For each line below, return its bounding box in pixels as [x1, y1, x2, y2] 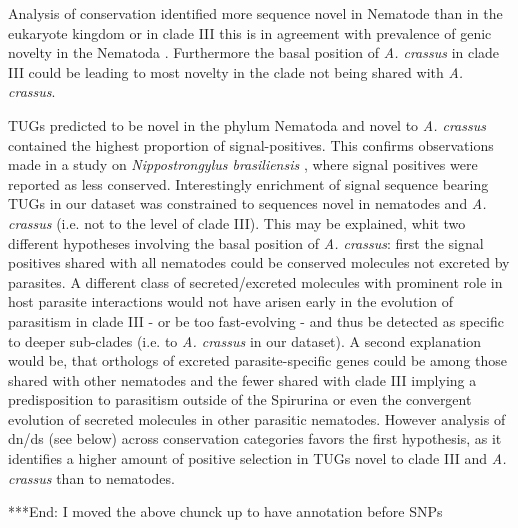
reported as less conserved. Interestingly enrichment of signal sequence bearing [8, 173, 489, 194]
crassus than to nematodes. [8, 467, 175, 488]
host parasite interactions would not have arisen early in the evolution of [8, 291, 453, 312]
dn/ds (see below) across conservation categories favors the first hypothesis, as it [8, 428, 502, 449]
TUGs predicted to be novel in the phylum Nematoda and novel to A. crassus [8, 114, 486, 135]
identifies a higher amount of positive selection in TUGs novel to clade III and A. [8, 448, 507, 469]
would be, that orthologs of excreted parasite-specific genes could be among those [8, 350, 508, 371]
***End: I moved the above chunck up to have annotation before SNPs [8, 501, 443, 522]
